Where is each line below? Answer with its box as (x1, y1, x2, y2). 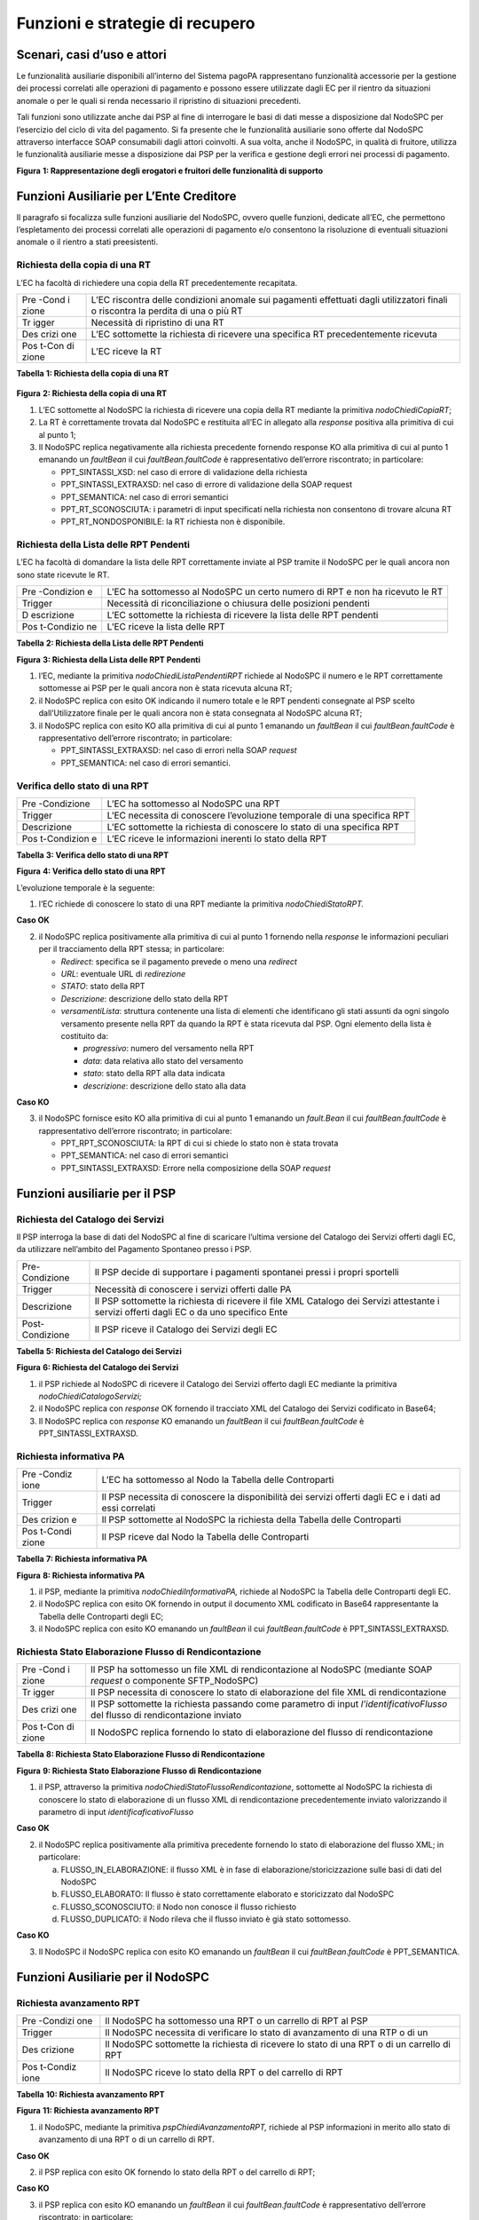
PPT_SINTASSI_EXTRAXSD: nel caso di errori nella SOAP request (60, 745, 297, 756)
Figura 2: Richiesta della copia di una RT (16, 388, 168, 399)
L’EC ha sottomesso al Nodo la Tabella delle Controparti (101, 1474, 334, 1487)
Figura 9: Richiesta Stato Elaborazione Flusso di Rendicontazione (16, 1765, 262, 1776)
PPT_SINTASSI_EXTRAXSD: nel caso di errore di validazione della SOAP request (60, 480, 352, 490)
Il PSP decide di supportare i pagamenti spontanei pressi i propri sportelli (94, 1265, 399, 1278)
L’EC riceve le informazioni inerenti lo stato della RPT (106, 832, 327, 844)
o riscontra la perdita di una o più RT (90, 305, 243, 317)
